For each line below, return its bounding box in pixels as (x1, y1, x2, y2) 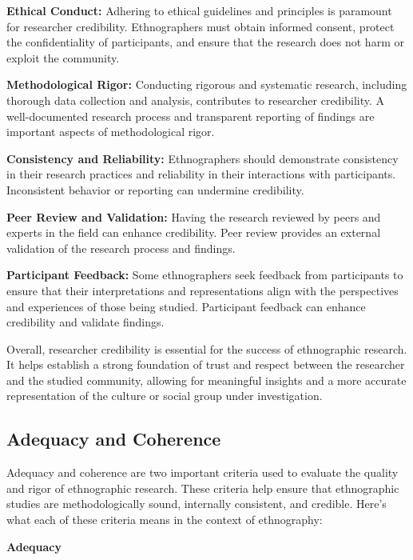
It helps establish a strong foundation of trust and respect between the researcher (6, 356, 405, 373)
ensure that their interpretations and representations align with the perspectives (6, 282, 399, 298)
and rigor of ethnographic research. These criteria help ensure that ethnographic (6, 479, 399, 496)
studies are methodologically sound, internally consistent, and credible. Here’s (6, 495, 387, 512)
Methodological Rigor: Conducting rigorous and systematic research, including (6, 76, 407, 93)
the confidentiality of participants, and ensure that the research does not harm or (6, 34, 404, 50)
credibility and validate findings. (6, 314, 165, 330)
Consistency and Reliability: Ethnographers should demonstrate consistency (6, 150, 399, 166)
